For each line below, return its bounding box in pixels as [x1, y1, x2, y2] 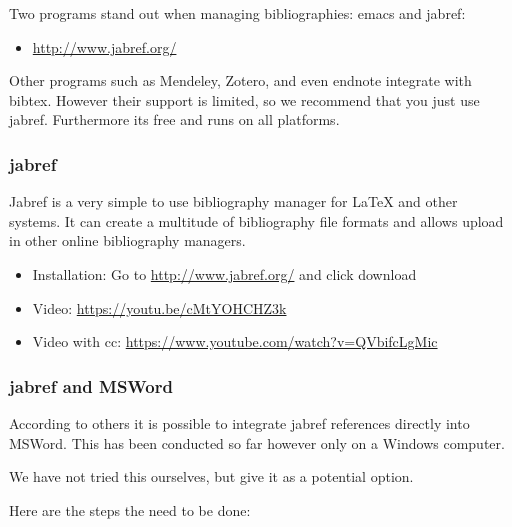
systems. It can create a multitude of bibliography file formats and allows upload [9, 210, 504, 231]
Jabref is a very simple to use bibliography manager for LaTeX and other [9, 191, 458, 212]
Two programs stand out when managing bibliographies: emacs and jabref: [9, 3, 466, 23]
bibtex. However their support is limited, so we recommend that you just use [9, 89, 480, 110]
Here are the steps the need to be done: [9, 499, 251, 520]
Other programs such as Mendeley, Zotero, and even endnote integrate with [9, 70, 472, 91]
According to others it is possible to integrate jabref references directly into [9, 412, 470, 433]
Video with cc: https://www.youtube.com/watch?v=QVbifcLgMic [32, 331, 438, 352]
